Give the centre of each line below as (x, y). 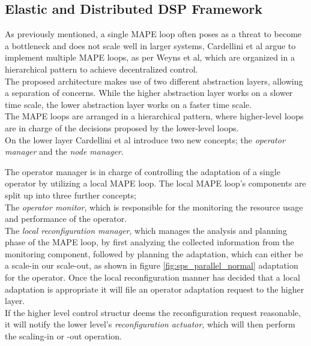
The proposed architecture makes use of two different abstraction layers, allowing (154, 81)
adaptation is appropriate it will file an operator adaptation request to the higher (155, 289)
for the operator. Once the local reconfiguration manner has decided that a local (152, 277)
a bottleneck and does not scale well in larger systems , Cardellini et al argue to (150, 45)
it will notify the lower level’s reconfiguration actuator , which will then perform (150, 324)
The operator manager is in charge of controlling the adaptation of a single (143, 171)
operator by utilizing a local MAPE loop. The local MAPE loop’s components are (155, 183)
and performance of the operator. (66, 219)
